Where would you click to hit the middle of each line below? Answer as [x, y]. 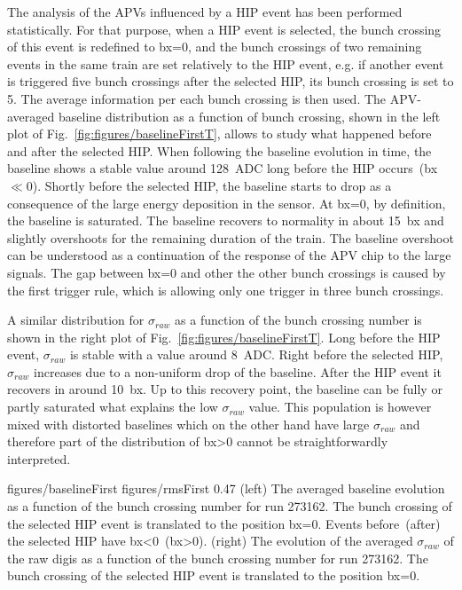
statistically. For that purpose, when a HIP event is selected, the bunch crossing [224, 29]
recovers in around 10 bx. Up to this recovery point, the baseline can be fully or [225, 389]
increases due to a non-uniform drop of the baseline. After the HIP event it [238, 371]
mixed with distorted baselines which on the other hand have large [188, 424]
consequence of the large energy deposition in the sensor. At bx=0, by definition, [227, 203]
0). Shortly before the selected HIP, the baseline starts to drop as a [209, 185]
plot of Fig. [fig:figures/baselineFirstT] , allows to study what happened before [219, 134]
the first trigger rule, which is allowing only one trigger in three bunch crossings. [226, 290]
